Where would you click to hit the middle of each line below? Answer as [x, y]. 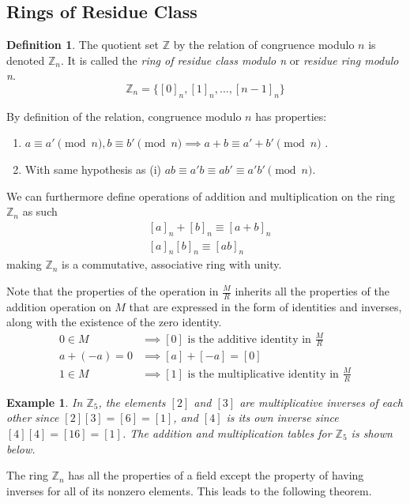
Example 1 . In [45, 402]
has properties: [291, 116]
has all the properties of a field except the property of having [216, 475]
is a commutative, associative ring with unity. [172, 264]
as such [40, 211]
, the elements [132, 402]
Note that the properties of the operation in [113, 291]
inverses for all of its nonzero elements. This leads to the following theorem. [189, 490]
